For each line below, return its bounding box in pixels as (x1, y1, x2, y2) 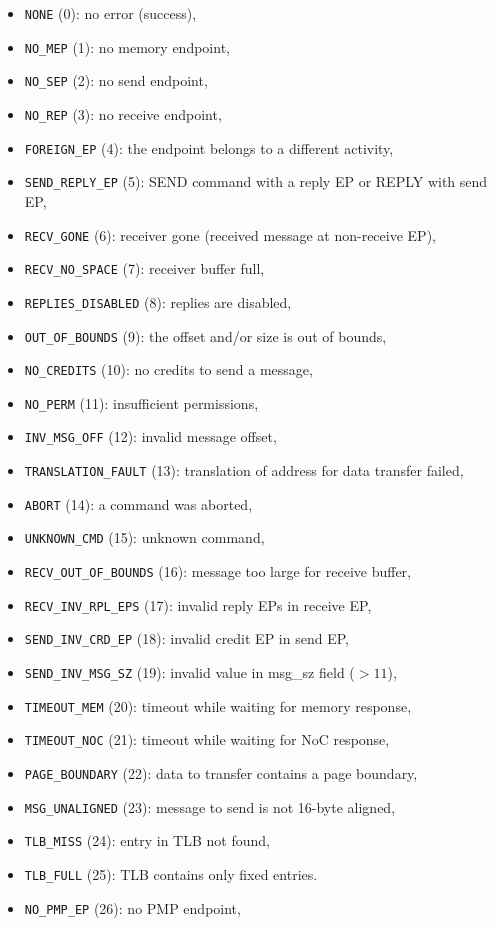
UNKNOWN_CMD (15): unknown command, (24, 527, 265, 548)
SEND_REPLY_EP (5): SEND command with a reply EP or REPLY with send (24, 171, 488, 192)
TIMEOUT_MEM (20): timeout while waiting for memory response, (24, 695, 412, 716)
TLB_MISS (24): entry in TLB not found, (24, 830, 270, 851)
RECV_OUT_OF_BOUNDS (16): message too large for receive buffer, (24, 561, 411, 582)
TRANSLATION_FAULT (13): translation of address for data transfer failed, (24, 460, 464, 481)
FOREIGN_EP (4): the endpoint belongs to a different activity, (24, 137, 394, 158)
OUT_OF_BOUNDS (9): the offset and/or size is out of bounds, (24, 325, 387, 346)
